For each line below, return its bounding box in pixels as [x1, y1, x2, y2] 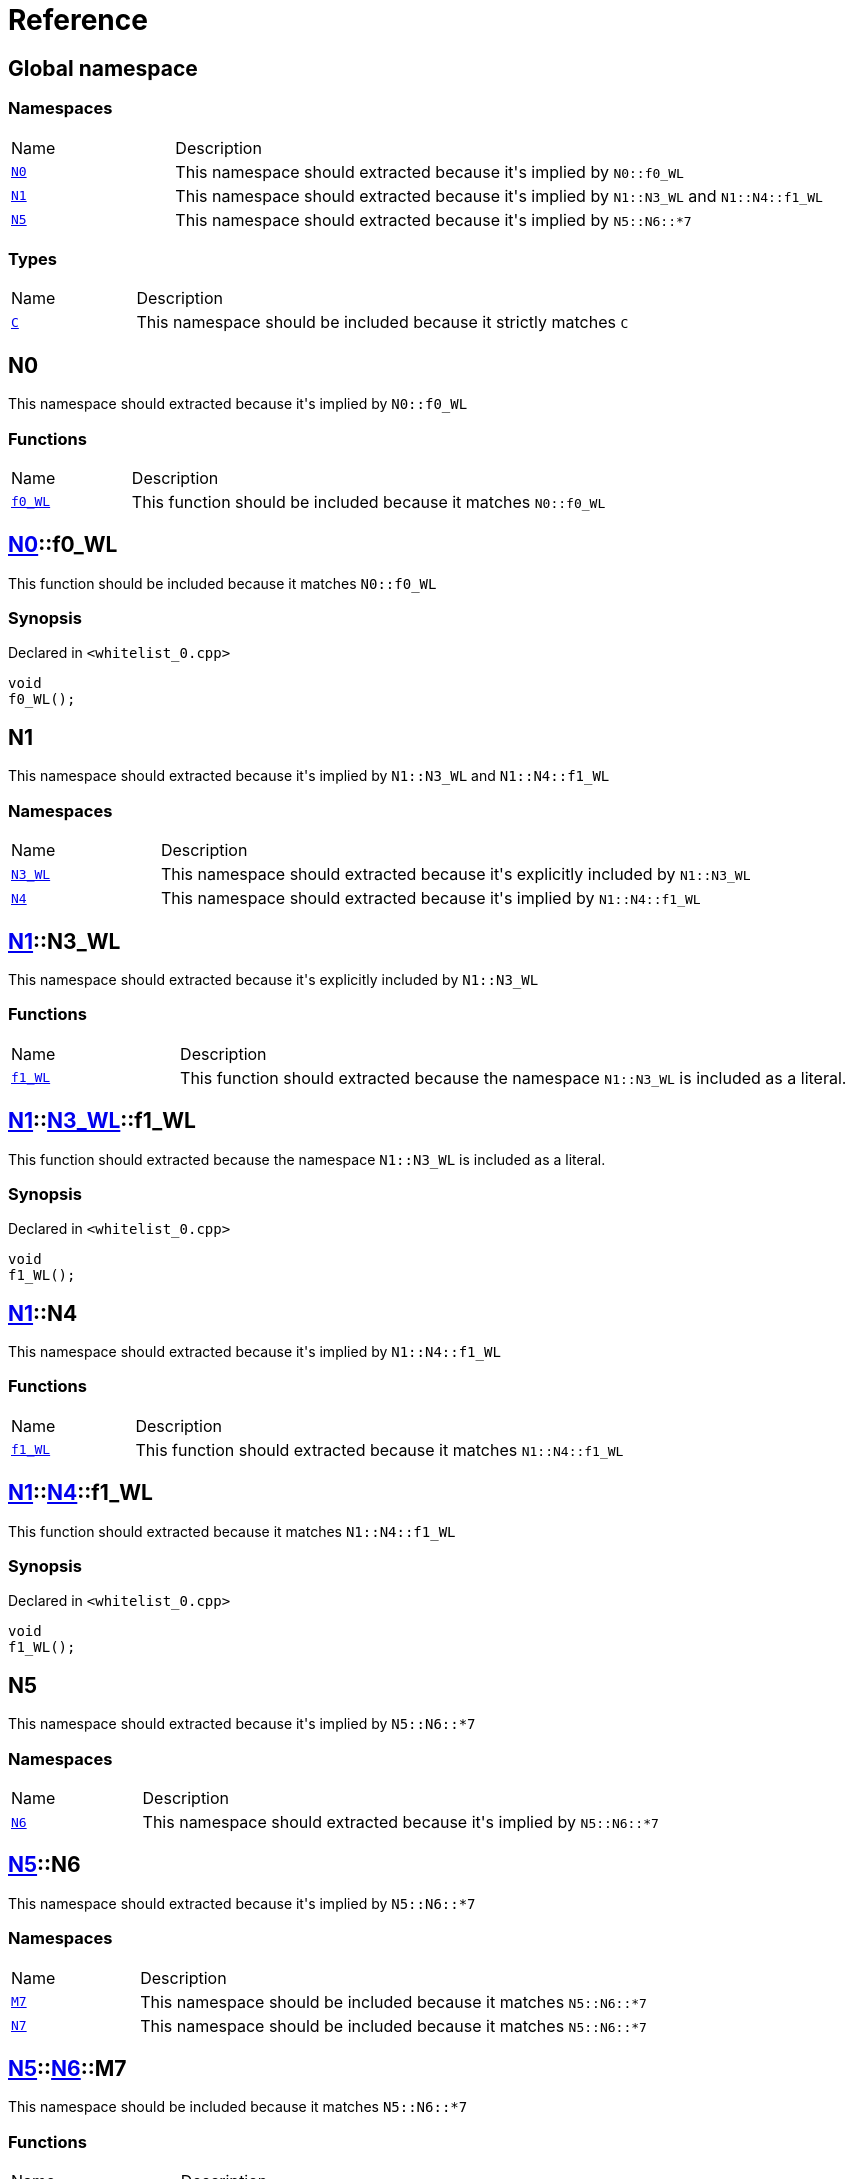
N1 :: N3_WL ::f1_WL [8, 1108, 196, 1134]
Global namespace [8, 55, 198, 81]
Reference [8, 3, 148, 37]
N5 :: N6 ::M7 [8, 2056, 127, 2082]
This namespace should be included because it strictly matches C [136, 312, 629, 333]
